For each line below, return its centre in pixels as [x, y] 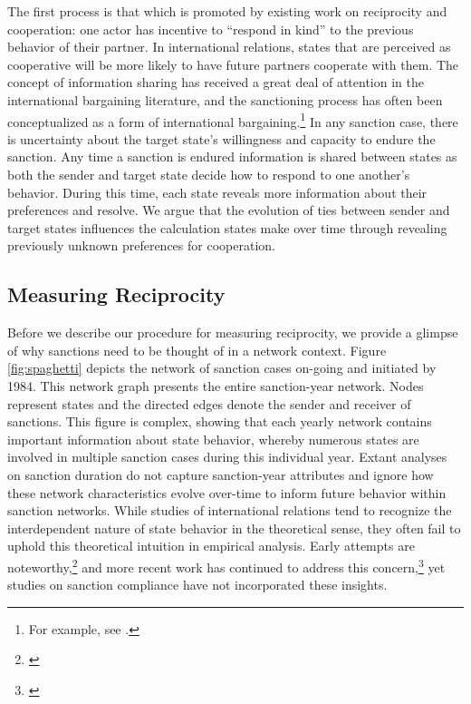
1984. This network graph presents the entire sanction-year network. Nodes [216, 385]
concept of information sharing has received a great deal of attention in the [216, 82]
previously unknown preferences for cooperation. [141, 245]
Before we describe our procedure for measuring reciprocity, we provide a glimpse [233, 332]
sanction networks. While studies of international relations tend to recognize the [230, 510]
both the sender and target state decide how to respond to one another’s [209, 174]
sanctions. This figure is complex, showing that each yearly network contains [220, 421]
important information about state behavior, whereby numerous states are [213, 439]
